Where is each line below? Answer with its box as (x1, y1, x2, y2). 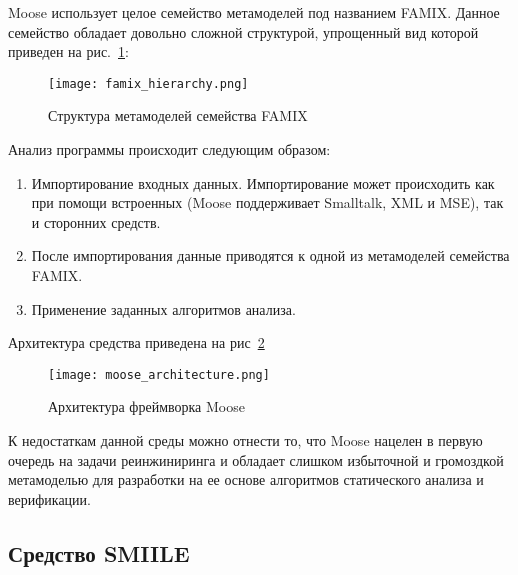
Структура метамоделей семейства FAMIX (48, 105, 308, 126)
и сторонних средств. (31, 211, 161, 232)
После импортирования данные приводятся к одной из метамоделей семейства (31, 245, 510, 266)
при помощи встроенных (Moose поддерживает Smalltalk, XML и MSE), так (31, 192, 504, 213)
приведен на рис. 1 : (8, 41, 129, 62)
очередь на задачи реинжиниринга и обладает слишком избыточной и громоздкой (8, 449, 504, 470)
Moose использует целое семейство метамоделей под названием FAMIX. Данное (8, 2, 500, 22)
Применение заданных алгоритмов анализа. (31, 298, 296, 319)
